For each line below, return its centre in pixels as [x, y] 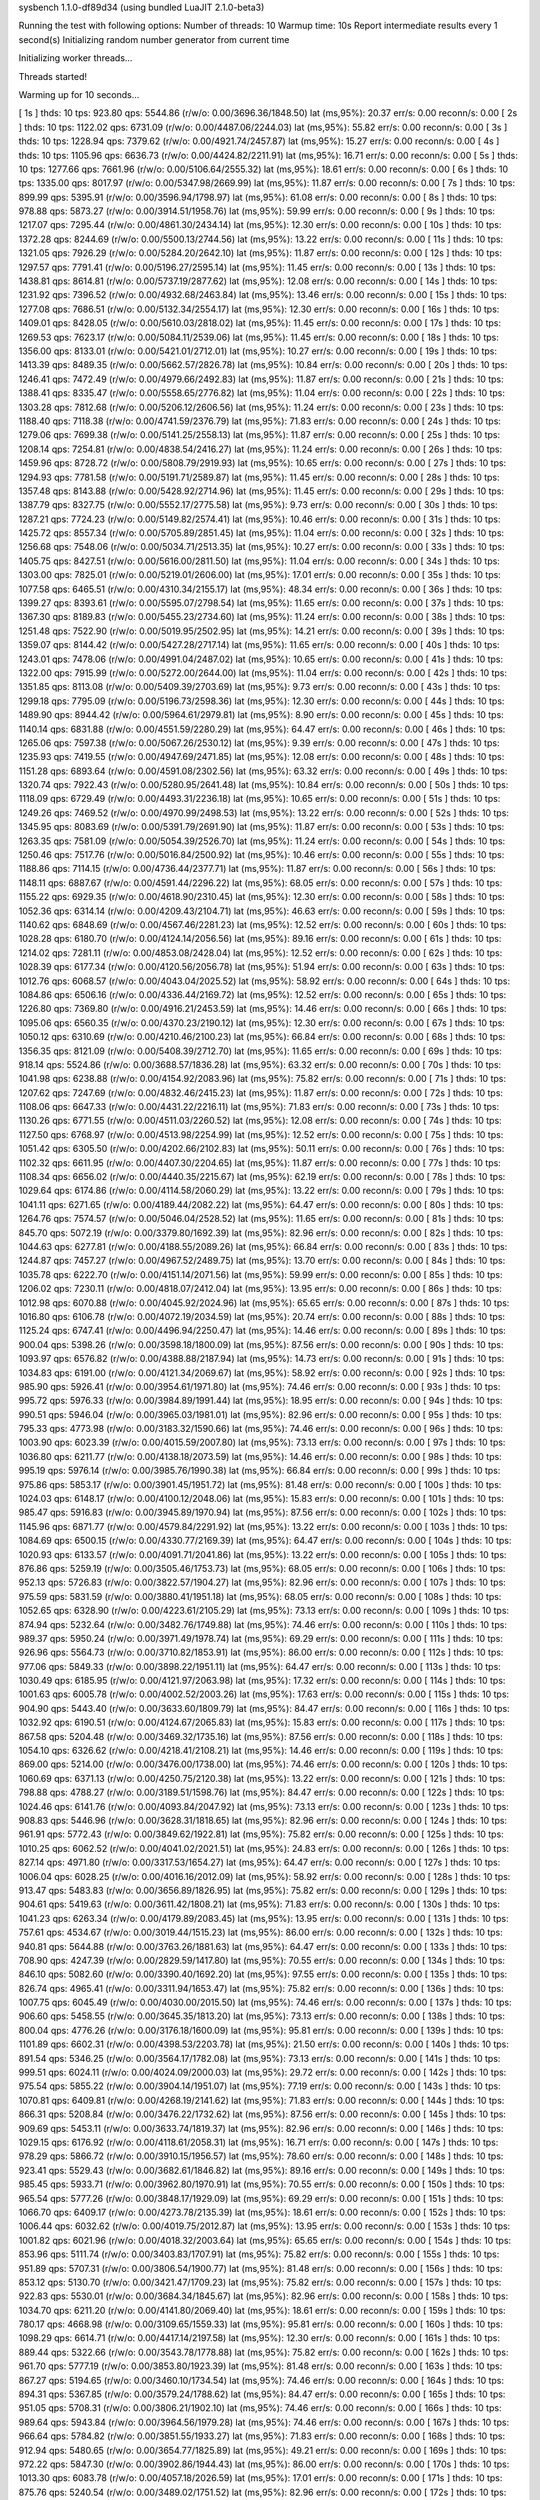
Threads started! [53, 76]
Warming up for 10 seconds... [79, 94]
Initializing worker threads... [75, 58]
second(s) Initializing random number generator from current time [154, 39]
